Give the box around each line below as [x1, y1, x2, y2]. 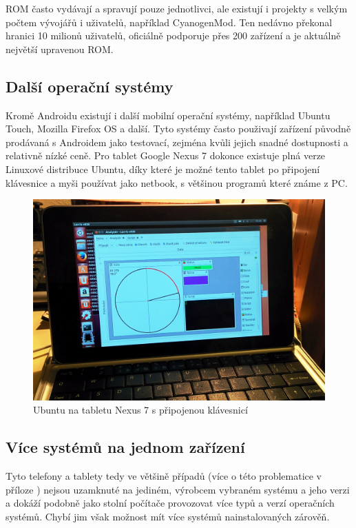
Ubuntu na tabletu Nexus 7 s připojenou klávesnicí [33, 403, 248, 417]
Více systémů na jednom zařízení [6, 436, 245, 458]
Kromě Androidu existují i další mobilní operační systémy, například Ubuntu [6, 108, 331, 122]
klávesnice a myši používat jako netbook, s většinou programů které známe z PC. [6, 175, 348, 190]
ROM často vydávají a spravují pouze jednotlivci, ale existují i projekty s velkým [6, 1, 348, 15]
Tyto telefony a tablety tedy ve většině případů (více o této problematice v [6, 469, 322, 483]
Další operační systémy [6, 75, 174, 97]
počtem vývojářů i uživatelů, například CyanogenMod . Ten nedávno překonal [6, 14, 333, 29]
